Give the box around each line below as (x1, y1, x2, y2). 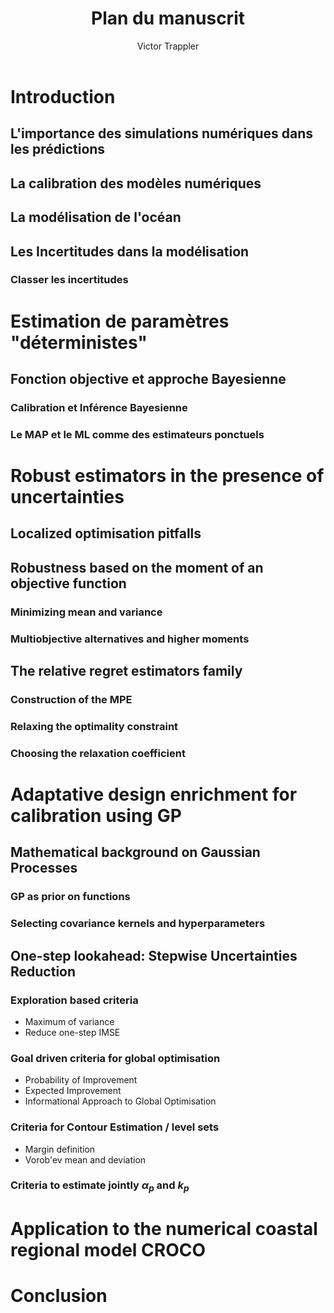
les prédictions (10, 141, 106, 158)
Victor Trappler (136, 40, 200, 52)
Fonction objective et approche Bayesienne (10, 371, 287, 387)
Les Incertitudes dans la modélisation (10, 243, 250, 260)
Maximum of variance (24, 1015, 115, 1027)
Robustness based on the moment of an (10, 559, 264, 576)
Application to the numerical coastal (10, 1217, 318, 1240)
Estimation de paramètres (10, 310, 230, 332)
